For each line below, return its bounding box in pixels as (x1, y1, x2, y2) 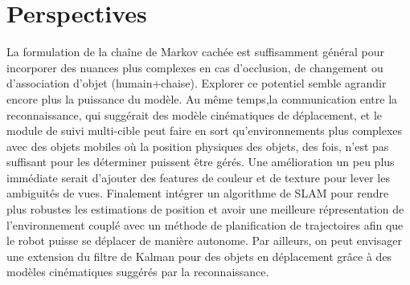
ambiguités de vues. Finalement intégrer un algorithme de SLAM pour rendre (6, 185, 389, 202)
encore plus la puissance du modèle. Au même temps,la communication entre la (6, 90, 398, 107)
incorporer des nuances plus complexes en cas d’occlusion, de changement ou (6, 59, 383, 75)
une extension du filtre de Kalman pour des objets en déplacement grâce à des (6, 247, 392, 264)
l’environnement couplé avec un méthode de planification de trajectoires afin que (6, 216, 404, 233)
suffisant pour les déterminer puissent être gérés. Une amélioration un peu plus (6, 153, 395, 170)
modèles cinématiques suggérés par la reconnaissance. (6, 263, 269, 280)
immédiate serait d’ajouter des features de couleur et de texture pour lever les (6, 169, 390, 185)
